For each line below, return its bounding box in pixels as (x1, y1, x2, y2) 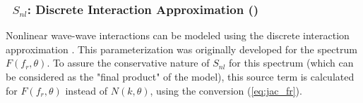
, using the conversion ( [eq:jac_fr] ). (150, 83, 302, 97)
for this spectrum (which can (229, 55, 354, 70)
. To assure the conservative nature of (47, 55, 210, 70)
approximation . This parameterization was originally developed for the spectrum (6, 41, 357, 56)
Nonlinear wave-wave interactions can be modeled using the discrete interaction (6, 28, 350, 43)
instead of (65, 83, 108, 97)
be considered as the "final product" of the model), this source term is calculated (6, 69, 355, 83)
